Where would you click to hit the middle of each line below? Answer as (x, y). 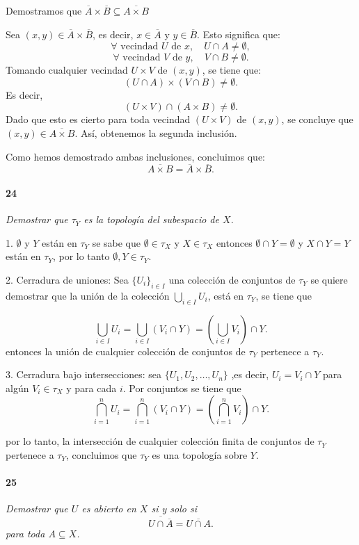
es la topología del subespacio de (151, 219)
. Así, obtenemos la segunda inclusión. (156, 132)
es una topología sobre (200, 454)
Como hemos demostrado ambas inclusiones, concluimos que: (136, 156)
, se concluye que (317, 119)
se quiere (329, 279)
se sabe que (117, 242)
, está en (226, 295)
